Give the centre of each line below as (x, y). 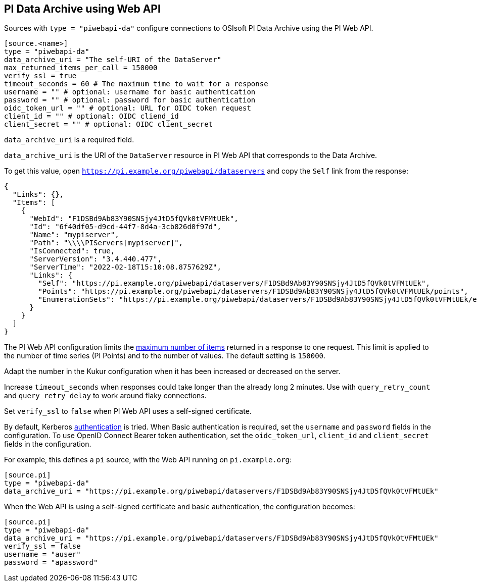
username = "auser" (42, 554)
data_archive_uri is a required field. (69, 140)
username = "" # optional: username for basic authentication (130, 92)
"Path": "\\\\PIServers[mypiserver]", (106, 243)
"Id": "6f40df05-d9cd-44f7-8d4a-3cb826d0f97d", (125, 227)
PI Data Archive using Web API (82, 9)
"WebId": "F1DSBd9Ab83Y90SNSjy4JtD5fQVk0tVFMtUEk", (134, 219)
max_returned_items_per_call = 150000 (81, 68)
